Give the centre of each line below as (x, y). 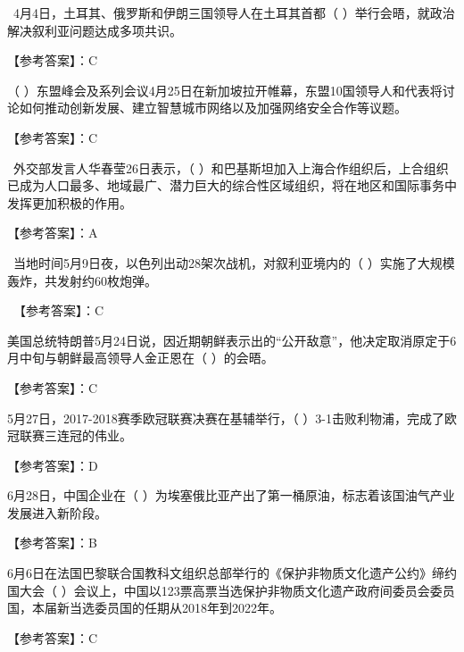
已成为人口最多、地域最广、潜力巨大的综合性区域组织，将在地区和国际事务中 (232, 185)
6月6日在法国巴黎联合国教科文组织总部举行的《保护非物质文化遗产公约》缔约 (232, 573)
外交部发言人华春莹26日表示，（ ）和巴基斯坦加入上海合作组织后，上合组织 (231, 167)
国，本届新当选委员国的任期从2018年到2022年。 (145, 608)
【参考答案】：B (52, 543)
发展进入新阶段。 (57, 512)
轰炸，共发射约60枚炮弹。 (82, 280)
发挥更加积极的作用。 (70, 202)
